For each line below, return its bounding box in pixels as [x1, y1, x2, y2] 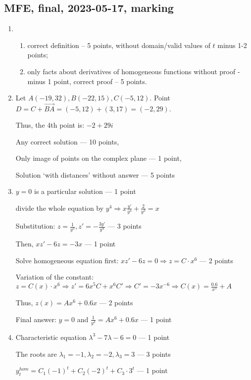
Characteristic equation [15, 332, 87, 342]
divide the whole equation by [15, 202, 104, 213]
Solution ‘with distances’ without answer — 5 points [15, 169, 175, 180]
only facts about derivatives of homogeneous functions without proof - [27, 66, 240, 76]
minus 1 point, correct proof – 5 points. [27, 76, 147, 86]
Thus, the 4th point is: [15, 119, 85, 130]
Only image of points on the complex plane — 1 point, [15, 153, 182, 163]
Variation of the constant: [15, 272, 94, 282]
